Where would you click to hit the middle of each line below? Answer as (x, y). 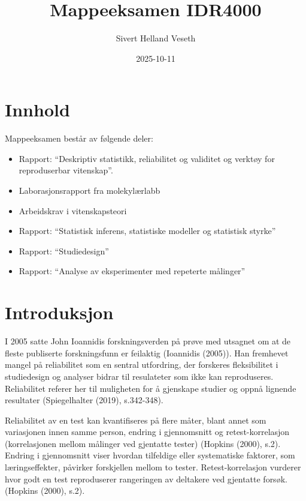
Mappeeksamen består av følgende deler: (79, 138)
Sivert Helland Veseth (156, 38)
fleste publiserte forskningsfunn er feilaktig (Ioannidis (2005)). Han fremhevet (147, 352)
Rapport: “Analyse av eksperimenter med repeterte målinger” (132, 271)
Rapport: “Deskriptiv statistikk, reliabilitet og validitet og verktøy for (147, 158)
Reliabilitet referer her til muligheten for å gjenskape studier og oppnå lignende (151, 388)
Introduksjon (59, 312)
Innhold (37, 109)
